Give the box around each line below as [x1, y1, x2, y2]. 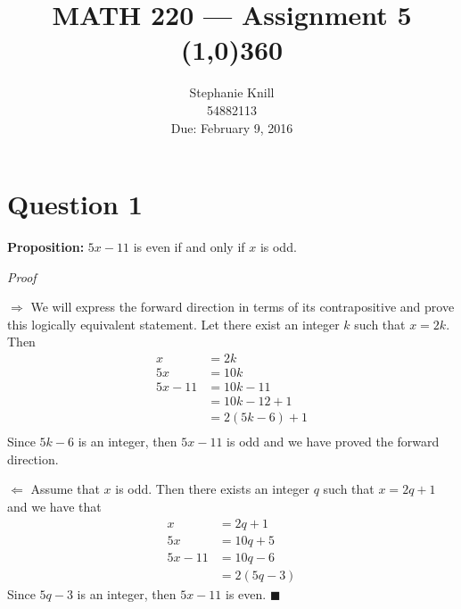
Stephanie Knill [189, 83, 275, 102]
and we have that [7, 496, 102, 515]
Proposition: [7, 238, 85, 256]
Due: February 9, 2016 [170, 118, 293, 137]
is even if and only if [133, 238, 245, 256]
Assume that [30, 480, 100, 498]
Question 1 [7, 186, 143, 222]
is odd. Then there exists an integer [115, 480, 309, 498]
